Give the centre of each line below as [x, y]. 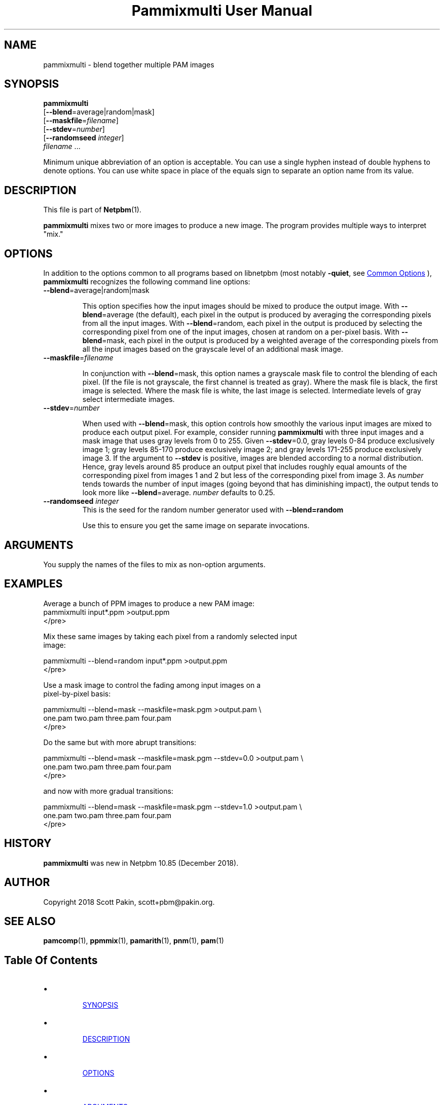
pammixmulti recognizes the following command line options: [147, 282]
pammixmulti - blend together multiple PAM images [129, 64]
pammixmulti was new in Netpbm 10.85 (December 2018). [141, 863]
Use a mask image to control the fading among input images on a [152, 685]
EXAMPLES [33, 584]
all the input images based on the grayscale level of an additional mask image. [213, 349]
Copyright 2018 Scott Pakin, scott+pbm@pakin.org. [129, 902]
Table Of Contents [51, 960]
